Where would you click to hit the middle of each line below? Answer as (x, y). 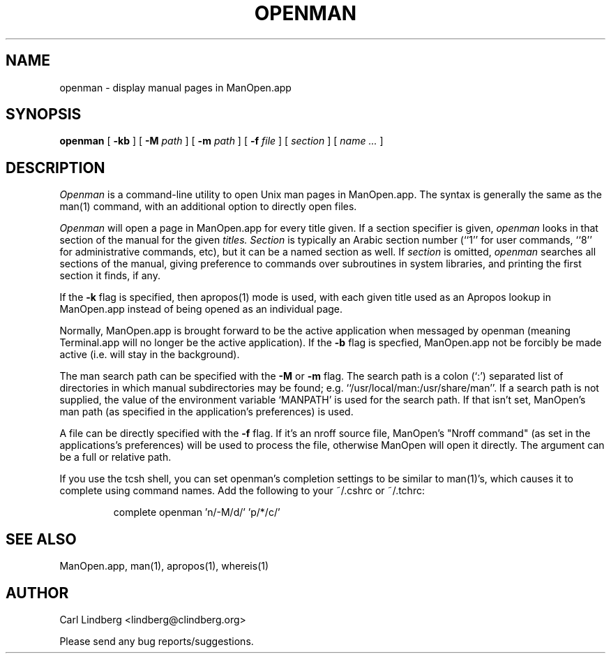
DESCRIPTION (55, 168)
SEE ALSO (41, 539)
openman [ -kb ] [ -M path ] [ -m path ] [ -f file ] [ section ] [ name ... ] (221, 141)
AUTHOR (37, 593)
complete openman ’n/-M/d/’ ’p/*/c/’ (197, 512)
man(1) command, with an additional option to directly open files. (208, 207)
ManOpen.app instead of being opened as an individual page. (201, 309)
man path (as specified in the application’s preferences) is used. (206, 412)
